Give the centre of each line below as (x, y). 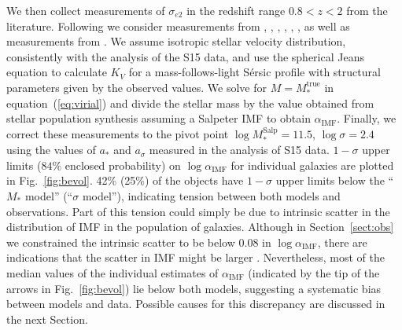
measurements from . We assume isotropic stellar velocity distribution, (176, 41)
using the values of (51, 150)
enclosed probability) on (123, 165)
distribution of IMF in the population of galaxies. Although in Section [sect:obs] (200, 227)
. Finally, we (367, 118)
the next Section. (47, 319)
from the (367, 10)
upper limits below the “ (335, 180)
